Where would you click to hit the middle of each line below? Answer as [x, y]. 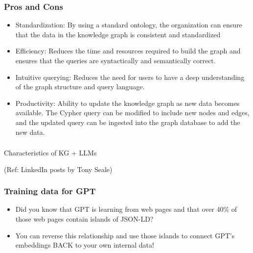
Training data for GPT [50, 191]
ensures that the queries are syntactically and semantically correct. [115, 60]
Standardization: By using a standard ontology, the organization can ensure [129, 25]
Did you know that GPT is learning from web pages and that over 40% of [126, 209]
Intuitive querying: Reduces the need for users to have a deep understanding [130, 77]
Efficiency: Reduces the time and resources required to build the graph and [128, 51]
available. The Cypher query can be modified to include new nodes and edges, [132, 113]
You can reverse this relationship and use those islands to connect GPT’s [125, 235]
